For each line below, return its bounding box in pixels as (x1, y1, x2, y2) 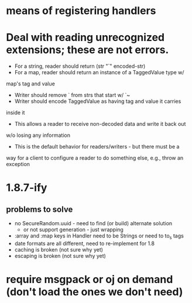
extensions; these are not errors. (6, 43, 169, 57)
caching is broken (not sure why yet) (14, 246, 104, 253)
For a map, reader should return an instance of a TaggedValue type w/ (14, 69, 184, 76)
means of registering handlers (6, 4, 156, 18)
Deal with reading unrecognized (6, 31, 165, 44)
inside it (6, 109, 25, 116)
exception (6, 161, 30, 168)
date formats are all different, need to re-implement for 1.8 (14, 240, 155, 247)
